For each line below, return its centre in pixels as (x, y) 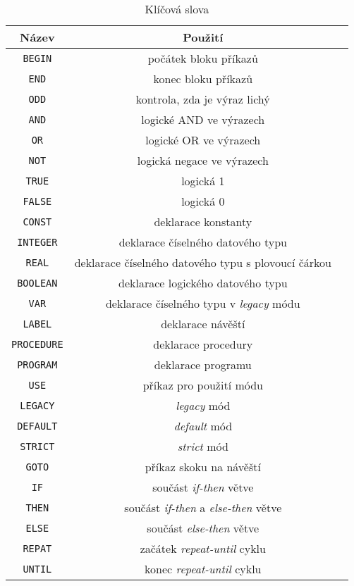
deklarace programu (203, 364)
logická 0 (203, 201)
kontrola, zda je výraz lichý (203, 99)
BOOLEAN (37, 283)
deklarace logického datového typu (203, 283)
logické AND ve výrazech (203, 119)
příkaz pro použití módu (203, 385)
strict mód (203, 446)
